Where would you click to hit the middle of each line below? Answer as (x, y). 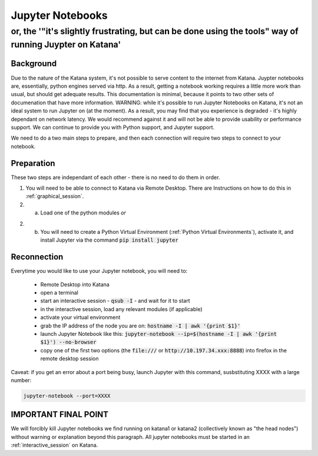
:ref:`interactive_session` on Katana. (54, 445)
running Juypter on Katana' (66, 44)
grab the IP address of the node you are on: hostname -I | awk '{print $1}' (140, 326)
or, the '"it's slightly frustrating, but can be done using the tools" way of (155, 31)
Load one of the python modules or (83, 213)
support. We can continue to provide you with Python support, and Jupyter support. (113, 127)
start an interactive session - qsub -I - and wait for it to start (115, 301)
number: (21, 380)
